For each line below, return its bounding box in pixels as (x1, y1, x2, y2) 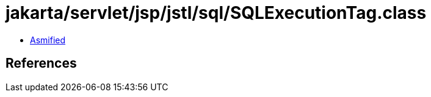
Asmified (30, 34, 66, 45)
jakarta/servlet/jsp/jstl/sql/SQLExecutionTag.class (5, 2, 427, 23)
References (5, 56, 77, 71)
